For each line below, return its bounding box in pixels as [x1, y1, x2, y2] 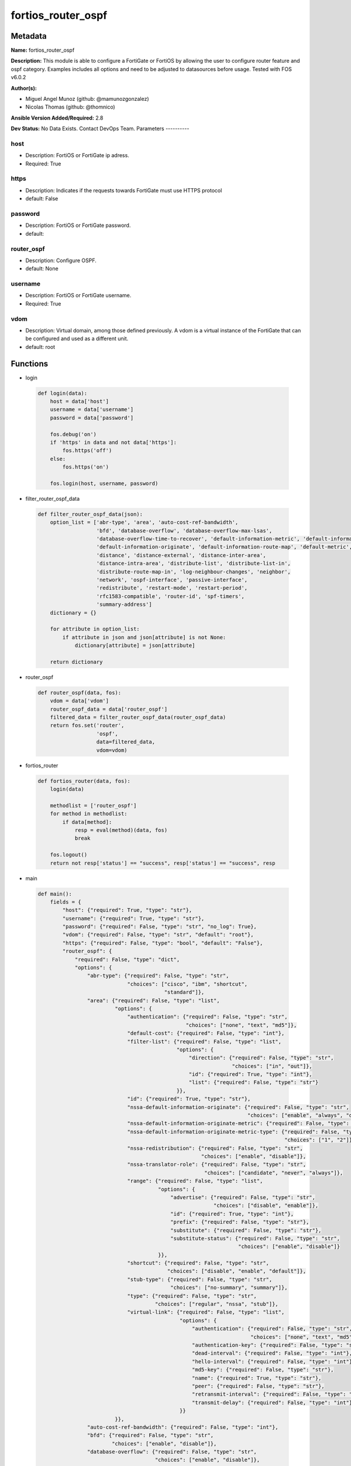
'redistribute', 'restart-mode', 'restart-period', [96, 585, 248, 592]
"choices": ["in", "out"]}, [232, 1063, 312, 1070]
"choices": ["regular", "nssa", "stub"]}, [154, 1301, 279, 1308]
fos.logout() [50, 851, 88, 858]
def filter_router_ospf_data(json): [37, 511, 143, 517]
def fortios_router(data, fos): [37, 778, 131, 784]
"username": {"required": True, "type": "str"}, [62, 915, 205, 922]
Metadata [11, 31, 47, 41]
